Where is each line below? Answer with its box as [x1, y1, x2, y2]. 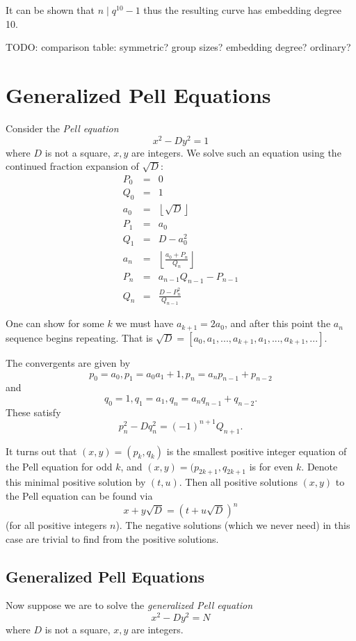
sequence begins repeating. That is [6, 330, 153, 345]
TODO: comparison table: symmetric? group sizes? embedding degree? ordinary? [6, 40, 351, 54]
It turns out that [6, 443, 77, 458]
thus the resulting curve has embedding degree [143, 3, 341, 17]
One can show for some [6, 316, 104, 331]
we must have [115, 316, 174, 331]
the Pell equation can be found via [6, 488, 153, 502]
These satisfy [6, 404, 61, 419]
